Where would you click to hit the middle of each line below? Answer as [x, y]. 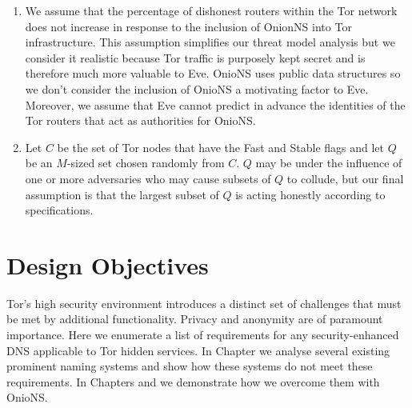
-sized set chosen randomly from [146, 163]
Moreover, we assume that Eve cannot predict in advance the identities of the [215, 104]
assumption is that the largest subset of [122, 194]
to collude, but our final [345, 178]
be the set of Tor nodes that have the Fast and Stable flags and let [221, 147]
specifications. [59, 210]
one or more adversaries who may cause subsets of [148, 178]
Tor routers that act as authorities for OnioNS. [140, 120]
